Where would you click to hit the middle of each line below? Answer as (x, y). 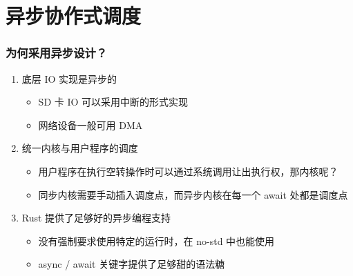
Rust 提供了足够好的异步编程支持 (96, 218)
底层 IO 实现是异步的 (69, 78)
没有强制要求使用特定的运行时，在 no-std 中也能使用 (156, 240)
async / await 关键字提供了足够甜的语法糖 (132, 264)
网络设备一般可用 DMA (90, 125)
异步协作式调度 (74, 16)
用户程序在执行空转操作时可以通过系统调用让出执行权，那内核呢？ (188, 171)
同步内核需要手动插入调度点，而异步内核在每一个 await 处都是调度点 (193, 194)
